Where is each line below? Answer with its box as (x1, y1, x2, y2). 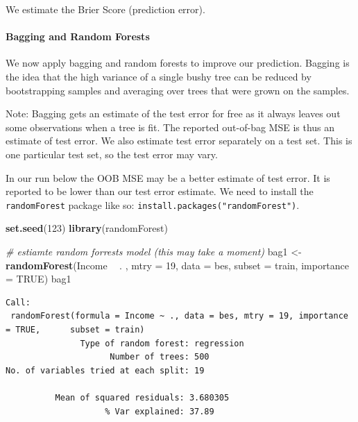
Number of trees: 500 (110, 352, 210, 362)
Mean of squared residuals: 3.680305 (55, 392, 230, 403)
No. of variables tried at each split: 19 (6, 365, 205, 375)
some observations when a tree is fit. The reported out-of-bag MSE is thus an (6, 119, 335, 134)
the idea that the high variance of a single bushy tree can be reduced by (6, 69, 312, 83)
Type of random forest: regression (80, 338, 244, 348)
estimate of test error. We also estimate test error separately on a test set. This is (6, 133, 352, 148)
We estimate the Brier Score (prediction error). (6, 2, 205, 16)
